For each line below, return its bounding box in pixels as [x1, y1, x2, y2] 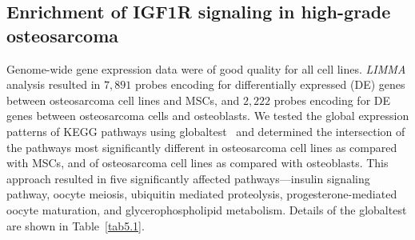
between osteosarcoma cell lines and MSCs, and [6, 91, 240, 108]
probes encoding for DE [273, 91, 391, 108]
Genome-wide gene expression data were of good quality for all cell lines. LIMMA [6, 60, 406, 77]
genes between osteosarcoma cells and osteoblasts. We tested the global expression [6, 107, 409, 124]
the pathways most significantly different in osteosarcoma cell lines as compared [6, 138, 397, 155]
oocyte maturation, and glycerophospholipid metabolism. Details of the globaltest [6, 201, 407, 218]
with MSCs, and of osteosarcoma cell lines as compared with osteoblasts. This [6, 154, 389, 171]
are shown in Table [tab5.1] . [6, 217, 145, 234]
